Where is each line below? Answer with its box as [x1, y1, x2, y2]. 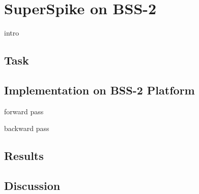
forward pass [4, 106, 44, 116]
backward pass [4, 123, 49, 134]
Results [4, 148, 44, 164]
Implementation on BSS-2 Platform [4, 82, 195, 98]
